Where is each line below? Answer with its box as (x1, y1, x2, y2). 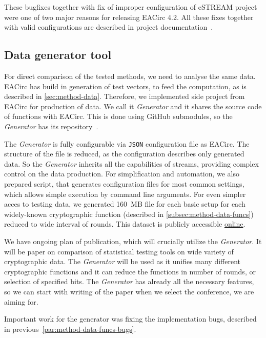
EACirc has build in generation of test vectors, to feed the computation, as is (4, 81, 247, 91)
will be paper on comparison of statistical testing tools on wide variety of (4, 246, 234, 256)
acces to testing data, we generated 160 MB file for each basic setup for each (4, 198, 245, 209)
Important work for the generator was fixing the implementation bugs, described (4, 313, 257, 324)
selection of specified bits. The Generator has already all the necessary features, (4, 276, 254, 287)
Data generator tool (4, 47, 112, 63)
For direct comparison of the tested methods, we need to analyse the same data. (4, 70, 256, 81)
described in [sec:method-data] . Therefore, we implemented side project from (4, 91, 245, 102)
